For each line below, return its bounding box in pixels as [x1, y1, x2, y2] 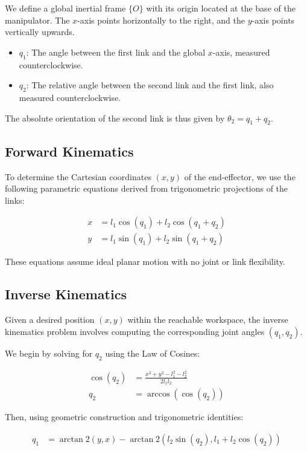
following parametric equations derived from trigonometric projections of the [5, 182, 288, 195]
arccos [147, 390, 170, 399]
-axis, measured [212, 45, 270, 58]
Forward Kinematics [5, 141, 134, 160]
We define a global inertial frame [5, 2, 126, 14]
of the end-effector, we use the [184, 170, 296, 183]
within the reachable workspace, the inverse [127, 313, 288, 326]
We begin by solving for [5, 346, 93, 359]
